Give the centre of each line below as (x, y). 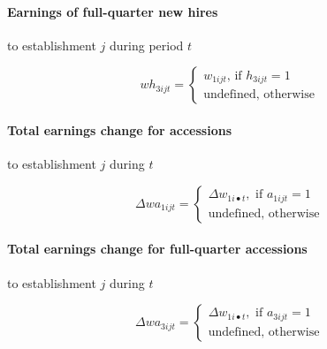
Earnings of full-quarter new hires (113, 11)
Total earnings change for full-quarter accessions (157, 249)
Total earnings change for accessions (120, 129)
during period (146, 45)
